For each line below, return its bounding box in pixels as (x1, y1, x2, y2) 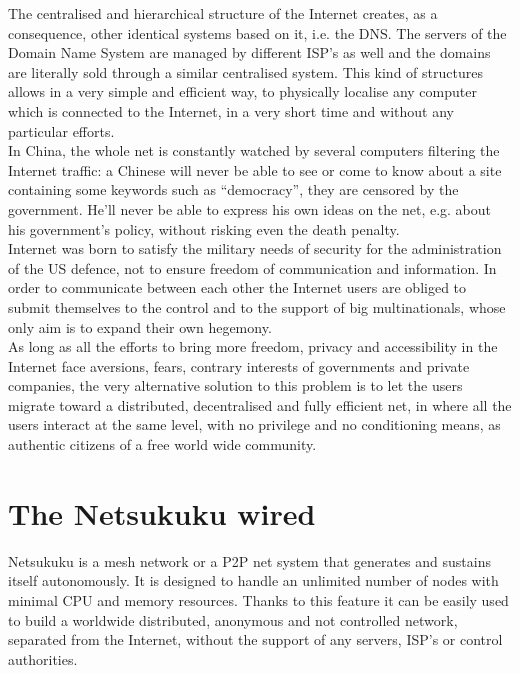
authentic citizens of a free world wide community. (8, 434, 317, 455)
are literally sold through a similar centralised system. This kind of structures (8, 61, 483, 82)
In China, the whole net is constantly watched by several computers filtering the (8, 140, 500, 161)
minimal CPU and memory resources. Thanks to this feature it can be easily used (8, 589, 509, 610)
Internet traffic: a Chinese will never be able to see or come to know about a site (8, 159, 502, 180)
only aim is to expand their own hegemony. (8, 316, 272, 337)
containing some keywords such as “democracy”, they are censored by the (8, 179, 459, 200)
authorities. (8, 648, 78, 669)
